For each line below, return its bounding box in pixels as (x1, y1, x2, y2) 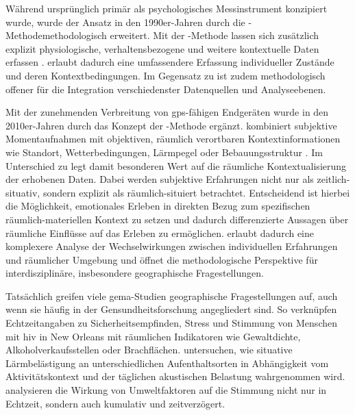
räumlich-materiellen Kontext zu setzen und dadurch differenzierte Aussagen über (5, 212, 349, 226)
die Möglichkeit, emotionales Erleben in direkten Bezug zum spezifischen (5, 199, 310, 213)
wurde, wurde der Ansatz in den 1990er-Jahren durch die (5, 14, 245, 29)
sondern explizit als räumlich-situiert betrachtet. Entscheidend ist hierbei (42, 185, 350, 199)
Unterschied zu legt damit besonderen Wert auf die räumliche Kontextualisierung (5, 158, 347, 173)
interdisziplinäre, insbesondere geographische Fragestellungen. (5, 266, 264, 280)
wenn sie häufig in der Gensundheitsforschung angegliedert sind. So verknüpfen (5, 302, 337, 316)
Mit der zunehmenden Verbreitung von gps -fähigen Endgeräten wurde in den (5, 105, 329, 119)
